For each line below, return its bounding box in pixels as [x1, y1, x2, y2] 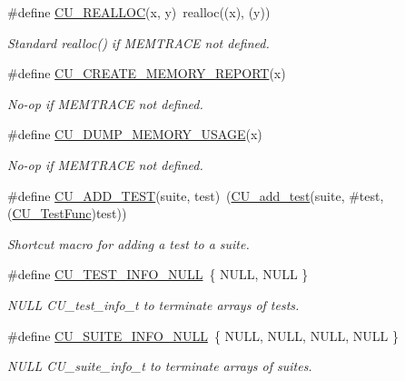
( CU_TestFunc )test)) [7, 204, 127, 223]
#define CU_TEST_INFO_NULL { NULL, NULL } [7, 265, 309, 284]
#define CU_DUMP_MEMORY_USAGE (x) [7, 125, 262, 144]
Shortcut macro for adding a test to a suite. [7, 234, 250, 253]
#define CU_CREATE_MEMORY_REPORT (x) [7, 64, 286, 83]
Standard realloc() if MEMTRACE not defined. [7, 33, 270, 52]
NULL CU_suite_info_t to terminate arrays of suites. [7, 356, 312, 376]
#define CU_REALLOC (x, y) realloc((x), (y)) [7, 3, 271, 21]
